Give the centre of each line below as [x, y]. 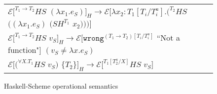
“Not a [168, 38]
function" [24, 50]
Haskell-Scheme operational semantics [61, 85]
